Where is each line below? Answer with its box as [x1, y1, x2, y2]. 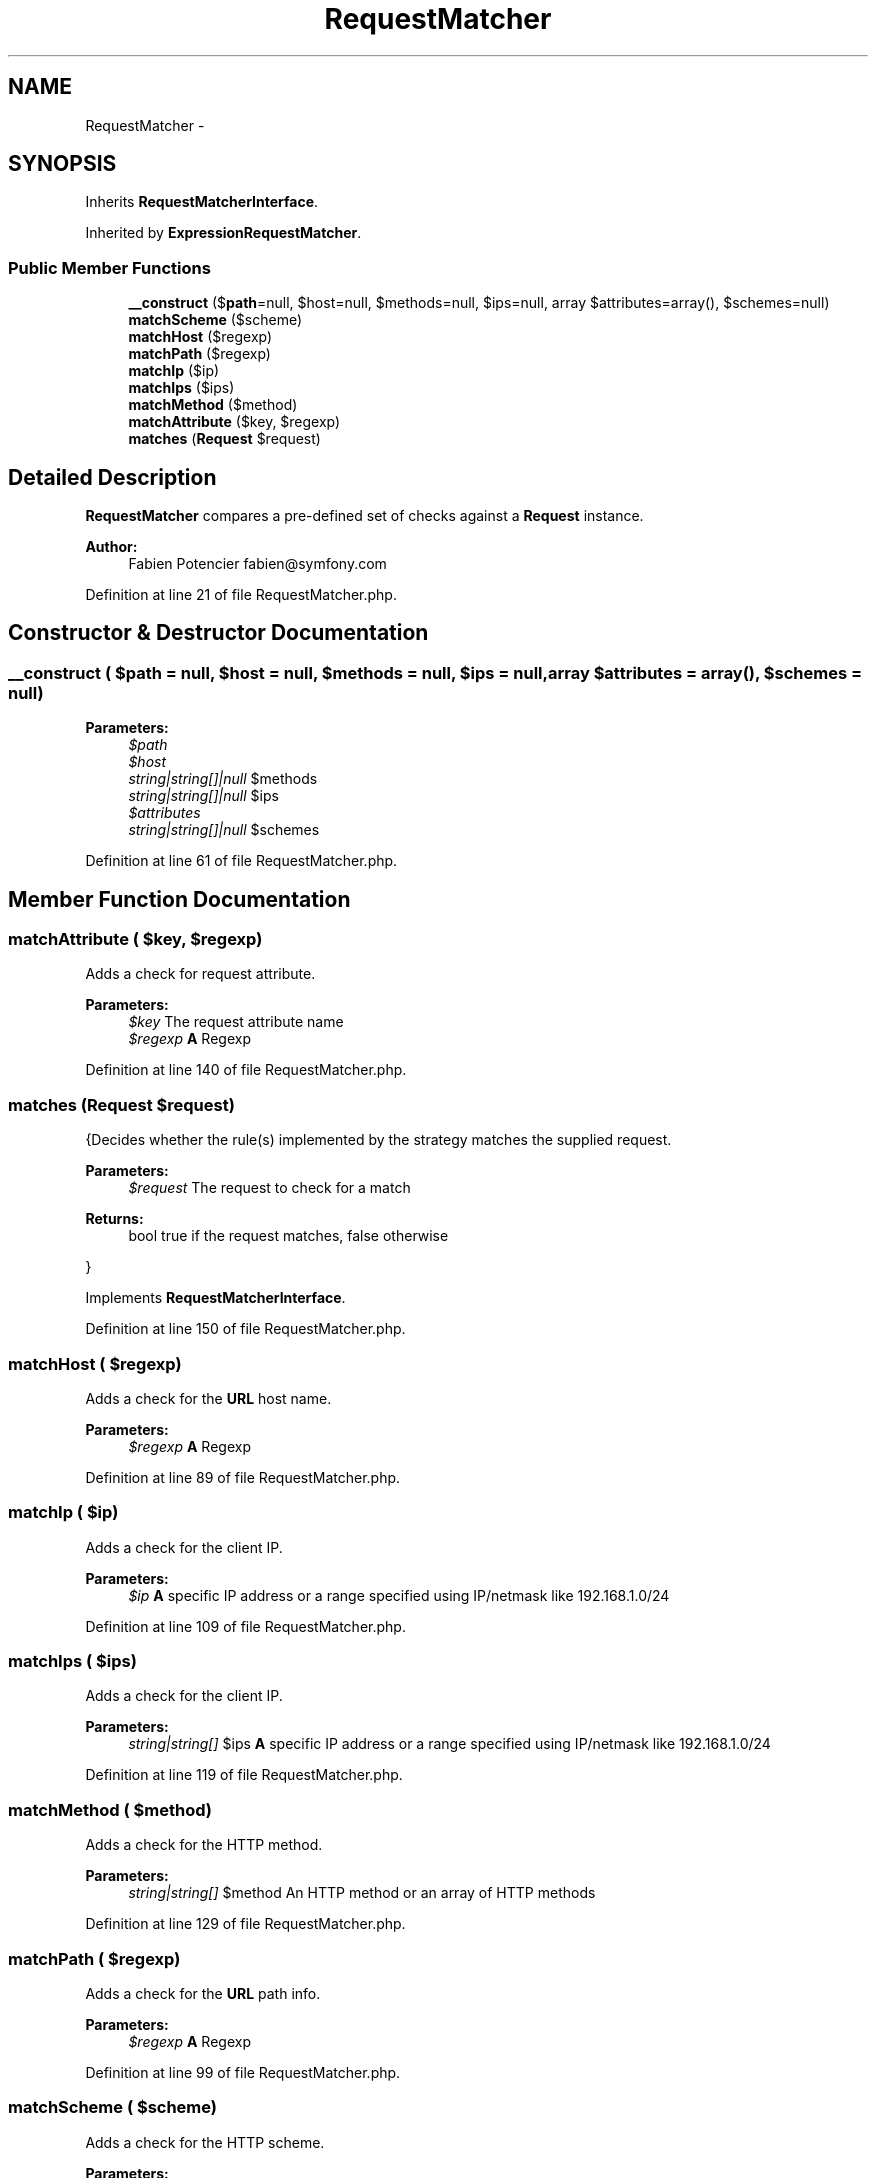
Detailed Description [8, 464, 217, 490]
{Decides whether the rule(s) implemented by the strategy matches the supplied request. [85, 1131, 672, 1149]
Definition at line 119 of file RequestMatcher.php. [85, 1766, 403, 1784]
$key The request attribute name [128, 1013, 344, 1031]
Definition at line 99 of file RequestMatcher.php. [85, 2063, 401, 2081]
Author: [85, 538, 138, 556]
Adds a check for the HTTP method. [85, 1836, 323, 1854]
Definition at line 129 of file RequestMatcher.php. [85, 1915, 406, 1933]
